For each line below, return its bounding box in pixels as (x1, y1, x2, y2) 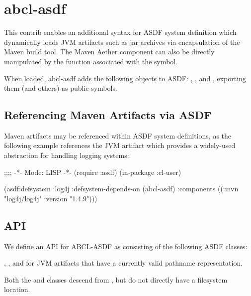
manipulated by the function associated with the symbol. (4, 56, 178, 66)
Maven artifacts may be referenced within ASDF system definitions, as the (4, 130, 232, 141)
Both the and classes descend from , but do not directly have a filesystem (4, 274, 228, 285)
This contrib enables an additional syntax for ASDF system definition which (4, 27, 237, 37)
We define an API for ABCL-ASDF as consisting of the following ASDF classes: (4, 241, 248, 251)
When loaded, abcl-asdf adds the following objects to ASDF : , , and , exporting (4, 73, 246, 83)
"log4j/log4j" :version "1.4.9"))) (4, 193, 97, 203)
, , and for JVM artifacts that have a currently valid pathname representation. (4, 258, 243, 268)
